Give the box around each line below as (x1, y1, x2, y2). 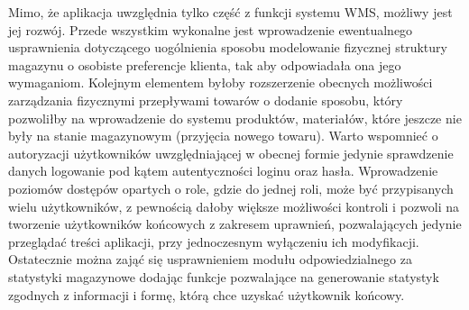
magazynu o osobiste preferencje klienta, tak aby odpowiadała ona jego (8, 55, 401, 74)
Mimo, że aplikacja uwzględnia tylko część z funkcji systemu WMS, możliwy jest (8, 3, 453, 21)
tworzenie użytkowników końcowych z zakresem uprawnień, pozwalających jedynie (8, 214, 462, 233)
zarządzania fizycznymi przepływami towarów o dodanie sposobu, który (8, 90, 403, 109)
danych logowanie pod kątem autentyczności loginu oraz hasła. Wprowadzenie (8, 161, 438, 180)
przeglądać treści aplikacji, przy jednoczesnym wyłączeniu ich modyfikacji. (8, 232, 419, 251)
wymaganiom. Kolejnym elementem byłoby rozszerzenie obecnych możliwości (8, 73, 433, 92)
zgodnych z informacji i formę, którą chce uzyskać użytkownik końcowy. (8, 285, 405, 304)
